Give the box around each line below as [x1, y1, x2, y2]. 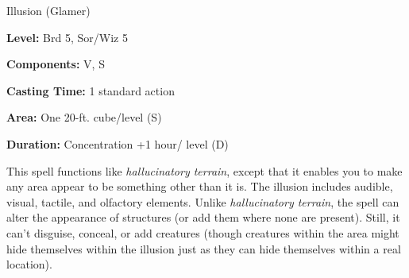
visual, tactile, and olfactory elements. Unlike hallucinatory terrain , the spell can [6, 193, 399, 210]
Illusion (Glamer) [6, 2, 91, 18]
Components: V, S [6, 56, 105, 72]
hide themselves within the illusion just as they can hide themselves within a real [6, 240, 401, 257]
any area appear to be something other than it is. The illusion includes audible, [6, 178, 393, 195]
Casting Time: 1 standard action [6, 82, 175, 98]
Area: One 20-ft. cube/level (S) [6, 109, 162, 125]
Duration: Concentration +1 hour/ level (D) [6, 135, 229, 152]
